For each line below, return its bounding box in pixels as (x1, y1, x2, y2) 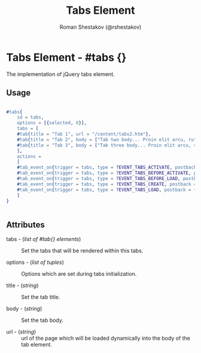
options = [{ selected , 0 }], (17, 120, 87, 126)
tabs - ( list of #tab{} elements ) (6, 236, 81, 243)
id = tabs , (17, 114, 44, 120)
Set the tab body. (21, 317, 64, 324)
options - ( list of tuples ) (6, 258, 65, 266)
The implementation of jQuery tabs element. (6, 70, 115, 78)
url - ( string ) (6, 328, 36, 336)
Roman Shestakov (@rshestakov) (59, 23, 142, 31)
